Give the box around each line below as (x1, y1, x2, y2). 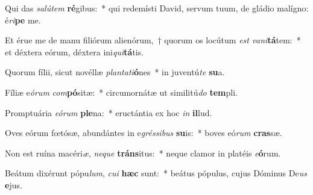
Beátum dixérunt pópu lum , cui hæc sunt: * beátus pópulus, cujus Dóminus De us (5, 167, 307, 179)
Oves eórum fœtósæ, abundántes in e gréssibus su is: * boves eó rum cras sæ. (5, 126, 282, 139)
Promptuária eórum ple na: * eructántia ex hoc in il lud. (5, 106, 212, 119)
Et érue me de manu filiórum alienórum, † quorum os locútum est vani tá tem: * (5, 34, 301, 46)
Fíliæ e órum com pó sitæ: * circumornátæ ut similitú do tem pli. (5, 85, 238, 98)
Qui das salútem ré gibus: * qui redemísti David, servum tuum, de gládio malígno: (5, 2, 309, 14)
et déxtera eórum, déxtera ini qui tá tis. (5, 45, 144, 58)
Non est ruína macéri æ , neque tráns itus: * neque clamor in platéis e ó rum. (5, 146, 281, 159)
